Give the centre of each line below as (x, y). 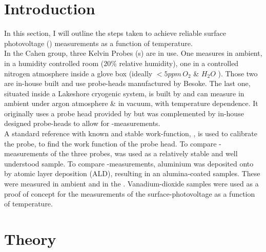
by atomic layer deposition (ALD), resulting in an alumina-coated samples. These (132, 173)
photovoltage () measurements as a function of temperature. (98, 43)
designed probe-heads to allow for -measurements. (82, 123)
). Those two (238, 73)
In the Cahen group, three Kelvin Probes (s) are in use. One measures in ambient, (133, 53)
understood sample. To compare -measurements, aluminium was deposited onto (129, 163)
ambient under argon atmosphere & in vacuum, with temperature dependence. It (131, 103)
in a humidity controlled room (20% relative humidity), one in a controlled (121, 63)
